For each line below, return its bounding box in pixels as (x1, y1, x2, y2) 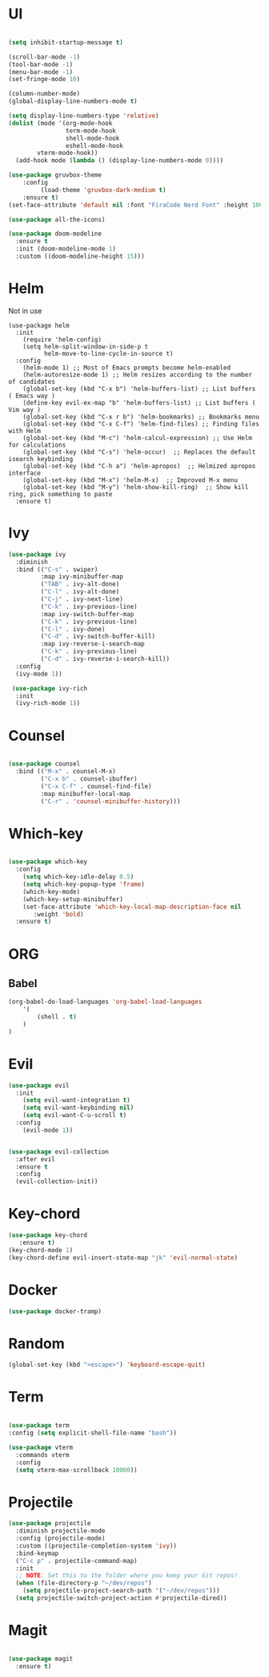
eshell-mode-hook (65, 141, 124, 149)
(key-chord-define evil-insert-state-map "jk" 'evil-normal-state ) (8, 1254, 239, 1262)
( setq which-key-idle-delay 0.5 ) (22, 873, 134, 881)
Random (8, 1334, 66, 1353)
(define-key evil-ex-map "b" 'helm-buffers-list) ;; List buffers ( (22, 398, 256, 406)
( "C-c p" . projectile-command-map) (15, 1557, 138, 1565)
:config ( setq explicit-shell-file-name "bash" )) (8, 1429, 178, 1437)
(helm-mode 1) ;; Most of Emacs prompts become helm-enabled (22, 363, 231, 372)
